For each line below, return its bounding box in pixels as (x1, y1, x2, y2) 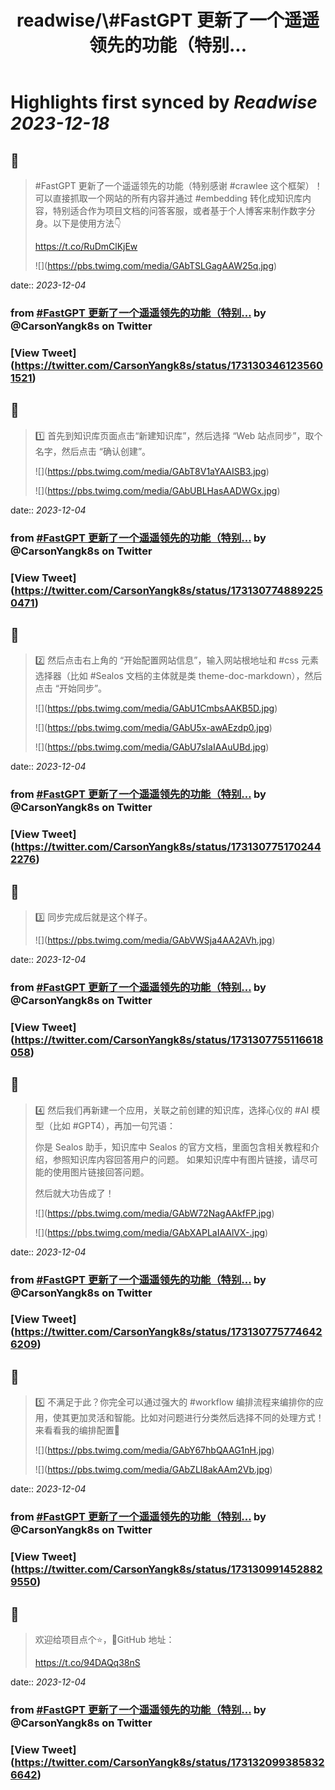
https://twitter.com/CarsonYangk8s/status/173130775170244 (14, 840, 322, 854)
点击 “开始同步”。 (34, 682, 108, 695)
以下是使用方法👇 (52, 217, 122, 229)
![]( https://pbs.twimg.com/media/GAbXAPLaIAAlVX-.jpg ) (34, 1226, 269, 1238)
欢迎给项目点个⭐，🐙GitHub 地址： (34, 1633, 175, 1645)
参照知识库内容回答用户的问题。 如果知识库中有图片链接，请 (52, 1153, 301, 1165)
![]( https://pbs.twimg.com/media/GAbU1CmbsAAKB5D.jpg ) (34, 702, 278, 715)
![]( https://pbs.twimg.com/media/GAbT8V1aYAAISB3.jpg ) (34, 465, 270, 477)
